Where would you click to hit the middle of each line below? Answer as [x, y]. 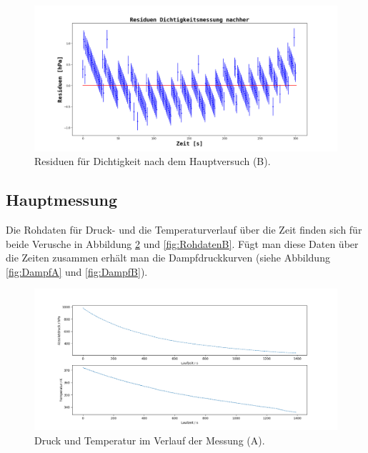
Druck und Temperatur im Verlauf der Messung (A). [150, 440]
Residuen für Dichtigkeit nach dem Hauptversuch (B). [153, 161]
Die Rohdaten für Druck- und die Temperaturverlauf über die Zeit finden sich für [184, 230]
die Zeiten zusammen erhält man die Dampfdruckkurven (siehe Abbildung [168, 258]
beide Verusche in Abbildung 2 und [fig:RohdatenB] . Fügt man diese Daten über [182, 243]
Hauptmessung [62, 200]
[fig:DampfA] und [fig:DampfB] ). [77, 271]
